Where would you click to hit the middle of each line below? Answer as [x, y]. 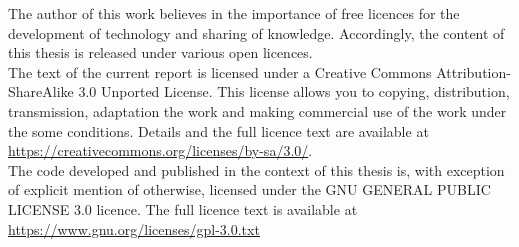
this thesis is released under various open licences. [160, 52]
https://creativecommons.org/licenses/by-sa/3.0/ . [160, 150]
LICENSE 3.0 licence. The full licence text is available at [183, 208]
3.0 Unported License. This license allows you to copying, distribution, [294, 91]
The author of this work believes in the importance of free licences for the [234, 13]
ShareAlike [41, 91]
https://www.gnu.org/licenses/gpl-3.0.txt [134, 228]
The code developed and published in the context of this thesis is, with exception [256, 169]
